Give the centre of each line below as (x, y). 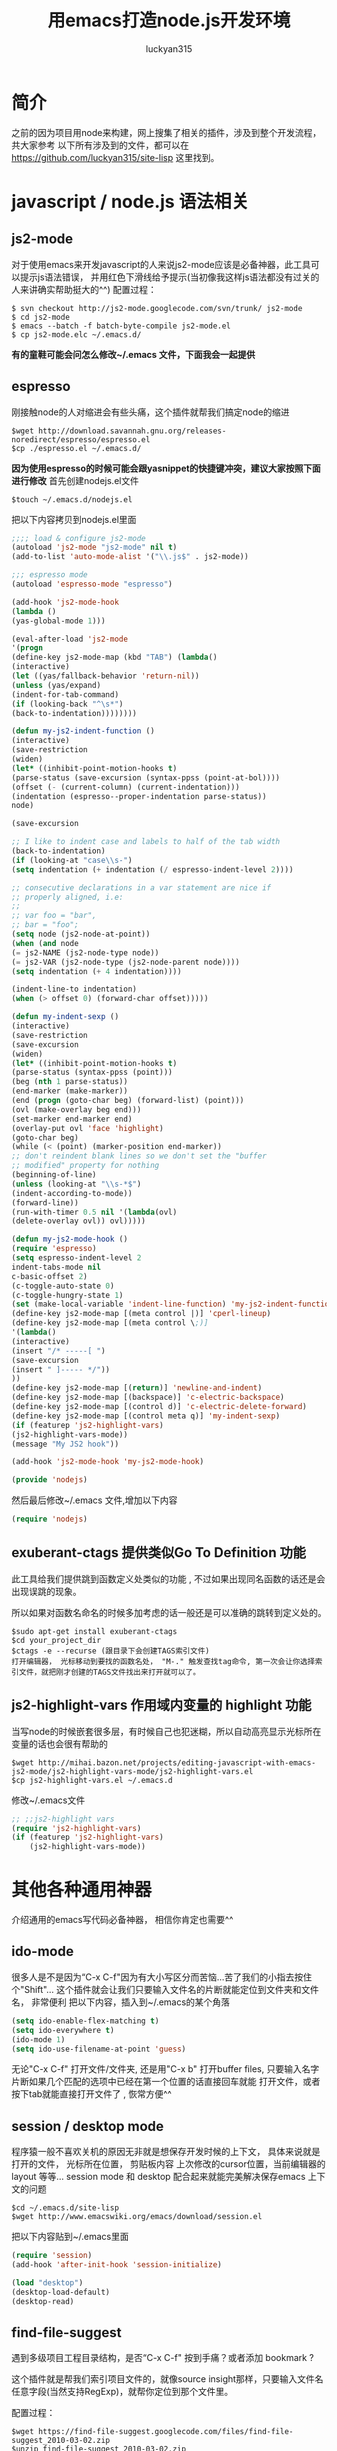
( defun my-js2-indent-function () (83, 731)
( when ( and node (45, 943)
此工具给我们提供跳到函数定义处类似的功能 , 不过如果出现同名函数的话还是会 (168, 1578)
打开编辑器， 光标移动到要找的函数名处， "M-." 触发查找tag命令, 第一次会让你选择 (163, 1661)
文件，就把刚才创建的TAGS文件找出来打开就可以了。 (109, 1672)
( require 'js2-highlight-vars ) (76, 1828)
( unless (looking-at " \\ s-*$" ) (76, 1184)
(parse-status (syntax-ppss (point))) (92, 1072)
